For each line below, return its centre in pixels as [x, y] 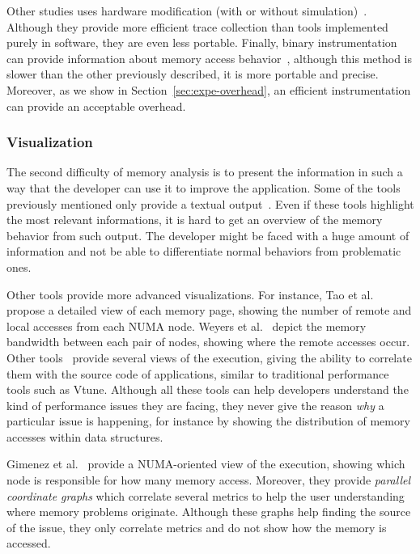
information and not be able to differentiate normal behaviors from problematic [204, 251]
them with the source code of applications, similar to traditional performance [198, 373]
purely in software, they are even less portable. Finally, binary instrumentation [202, 42]
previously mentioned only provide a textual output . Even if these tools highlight [210, 203]
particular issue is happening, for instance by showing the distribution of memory [208, 421]
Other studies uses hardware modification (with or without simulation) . [187, 11]
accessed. [29, 543]
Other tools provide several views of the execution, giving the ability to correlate [209, 357]
